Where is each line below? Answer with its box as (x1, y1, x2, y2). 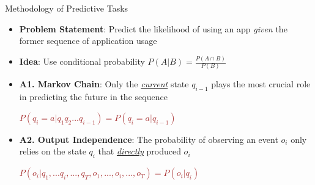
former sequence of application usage (19, 34, 157, 47)
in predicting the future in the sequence (19, 90, 168, 103)
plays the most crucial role (211, 78, 311, 90)
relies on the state (19, 145, 86, 158)
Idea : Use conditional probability (19, 55, 145, 68)
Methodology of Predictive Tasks (5, 2, 128, 14)
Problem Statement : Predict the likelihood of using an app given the (19, 22, 287, 35)
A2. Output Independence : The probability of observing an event (19, 132, 278, 145)
